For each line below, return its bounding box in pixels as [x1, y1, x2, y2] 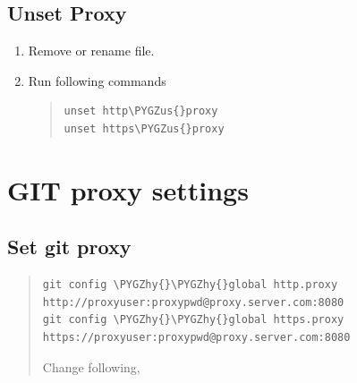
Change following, [42, 357, 140, 376]
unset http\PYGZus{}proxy [64, 105, 218, 118]
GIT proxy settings [7, 171, 249, 208]
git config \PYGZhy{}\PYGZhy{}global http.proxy [42, 278, 338, 292]
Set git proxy [7, 233, 132, 260]
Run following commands [28, 71, 166, 89]
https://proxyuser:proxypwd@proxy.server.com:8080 [42, 330, 351, 344]
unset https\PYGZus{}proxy [64, 122, 225, 135]
